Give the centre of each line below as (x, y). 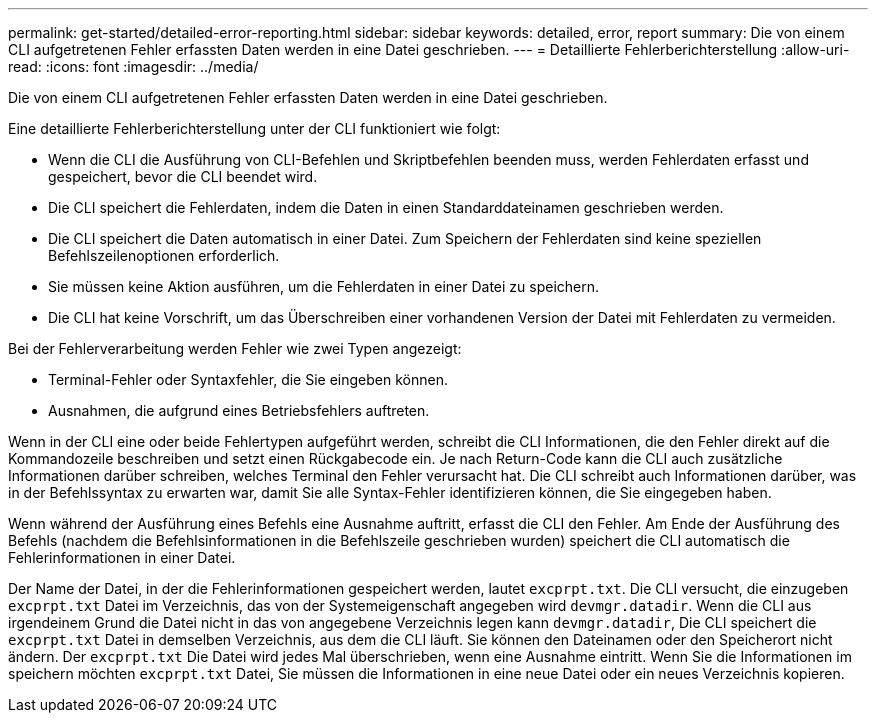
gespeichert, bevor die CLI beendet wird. (183, 176)
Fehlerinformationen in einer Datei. (122, 557)
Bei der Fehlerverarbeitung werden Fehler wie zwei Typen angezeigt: (235, 348)
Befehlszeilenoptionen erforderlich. (164, 255)
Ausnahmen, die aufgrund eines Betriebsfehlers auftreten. (239, 410)
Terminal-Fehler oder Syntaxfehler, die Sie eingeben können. (248, 379)
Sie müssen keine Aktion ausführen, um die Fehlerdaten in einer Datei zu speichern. (324, 286)
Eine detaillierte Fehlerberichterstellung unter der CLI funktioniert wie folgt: (254, 128)
